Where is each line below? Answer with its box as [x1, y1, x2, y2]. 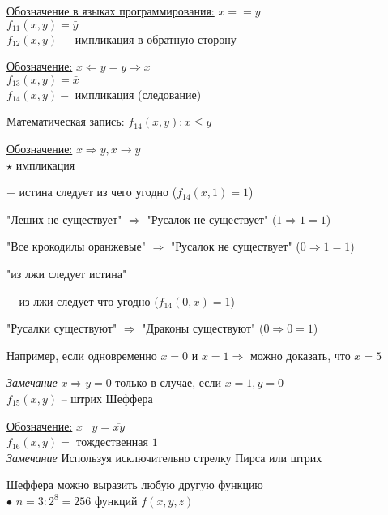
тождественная [76, 433, 149, 450]
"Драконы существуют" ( [142, 320, 264, 337]
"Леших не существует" [6, 210, 122, 227]
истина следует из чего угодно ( [19, 183, 177, 200]
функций [94, 491, 138, 509]
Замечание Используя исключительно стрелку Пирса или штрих [6, 448, 322, 466]
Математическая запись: [6, 113, 125, 130]
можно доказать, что [250, 346, 351, 363]
